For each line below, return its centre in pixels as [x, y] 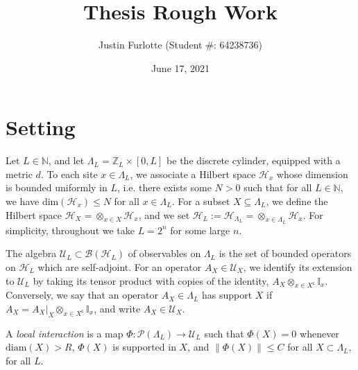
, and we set [164, 214]
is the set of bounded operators [285, 253]
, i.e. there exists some [164, 187]
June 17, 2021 [180, 68]
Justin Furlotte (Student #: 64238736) [180, 45]
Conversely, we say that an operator [82, 295]
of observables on [164, 253]
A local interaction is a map [65, 333]
